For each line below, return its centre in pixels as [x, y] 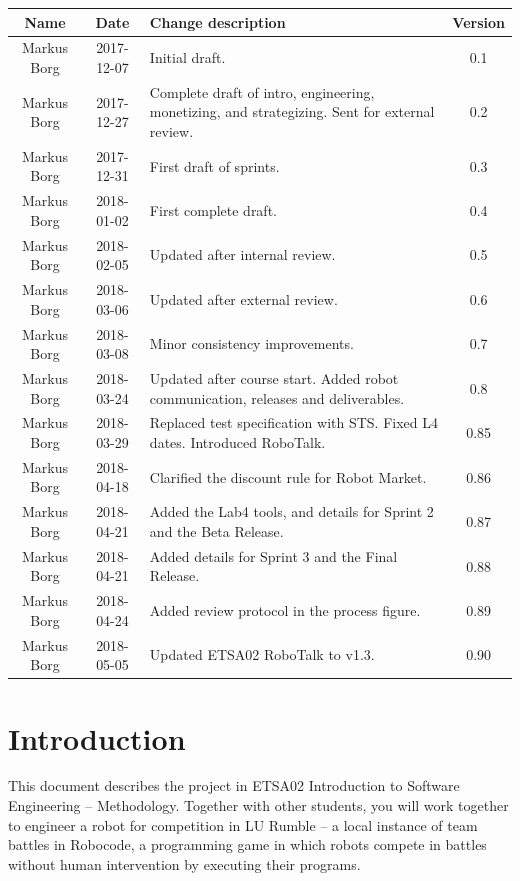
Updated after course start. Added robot [274, 378]
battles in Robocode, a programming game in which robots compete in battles [247, 844]
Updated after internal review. [242, 254]
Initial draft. [187, 57]
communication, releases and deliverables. [277, 397]
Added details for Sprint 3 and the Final [273, 555]
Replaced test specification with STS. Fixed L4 [293, 422]
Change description [217, 21]
